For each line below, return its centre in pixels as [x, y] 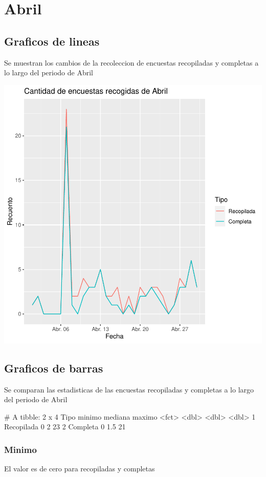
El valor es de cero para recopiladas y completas [80, 469]
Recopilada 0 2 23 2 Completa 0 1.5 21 [65, 427]
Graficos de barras [54, 368]
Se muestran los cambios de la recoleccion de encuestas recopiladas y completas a [131, 62]
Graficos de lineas [52, 41]
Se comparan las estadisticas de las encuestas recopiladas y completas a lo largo [129, 389]
